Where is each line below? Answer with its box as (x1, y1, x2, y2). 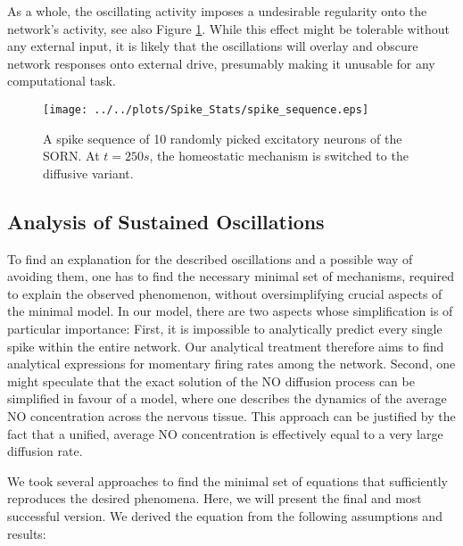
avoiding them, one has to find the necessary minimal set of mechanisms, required (7, 267, 455, 285)
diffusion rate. (7, 442, 83, 460)
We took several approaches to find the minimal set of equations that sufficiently (7, 471, 448, 490)
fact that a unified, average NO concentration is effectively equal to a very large (7, 424, 443, 443)
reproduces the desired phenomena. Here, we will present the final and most (7, 489, 422, 508)
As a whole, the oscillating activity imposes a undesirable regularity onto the (7, 2, 427, 20)
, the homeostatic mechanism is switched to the (149, 146, 409, 165)
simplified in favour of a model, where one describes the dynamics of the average (7, 389, 447, 408)
